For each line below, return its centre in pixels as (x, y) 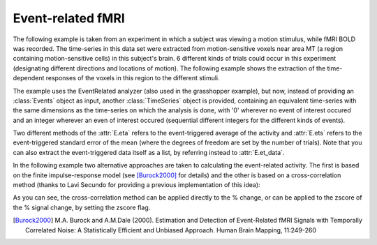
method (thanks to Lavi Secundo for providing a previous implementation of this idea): (137, 185)
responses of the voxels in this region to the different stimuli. (133, 78)
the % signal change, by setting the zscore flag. (82, 207)
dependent (29, 78)
